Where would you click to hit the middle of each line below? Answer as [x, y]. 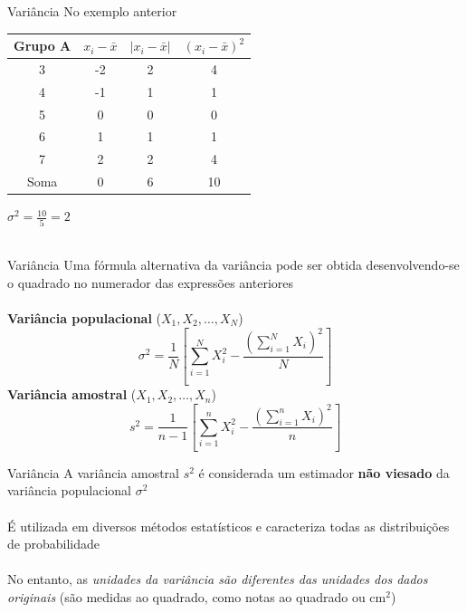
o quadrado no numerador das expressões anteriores [151, 282]
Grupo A [43, 46]
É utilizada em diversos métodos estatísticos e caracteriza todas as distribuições [229, 526]
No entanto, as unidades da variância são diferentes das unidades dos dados [218, 579]
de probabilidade [53, 544]
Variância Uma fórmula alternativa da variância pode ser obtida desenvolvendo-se [233, 265]
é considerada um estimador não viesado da [324, 472]
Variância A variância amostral [93, 472]
